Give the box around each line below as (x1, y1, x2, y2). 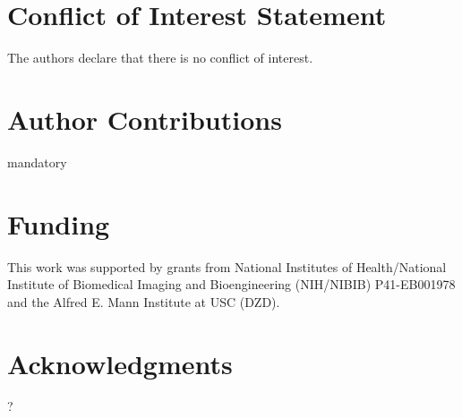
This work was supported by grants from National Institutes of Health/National (7, 257, 447, 276)
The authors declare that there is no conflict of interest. (7, 48, 313, 67)
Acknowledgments (7, 345, 233, 381)
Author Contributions (7, 100, 282, 137)
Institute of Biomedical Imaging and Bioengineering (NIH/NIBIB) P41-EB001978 (7, 275, 456, 294)
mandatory (7, 152, 67, 171)
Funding (7, 205, 110, 242)
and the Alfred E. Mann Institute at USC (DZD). (7, 292, 280, 311)
